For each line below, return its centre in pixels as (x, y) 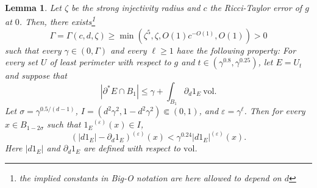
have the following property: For (236, 50)
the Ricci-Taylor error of (256, 7)
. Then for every (275, 111)
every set (21, 62)
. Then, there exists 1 (57, 21)
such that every (33, 50)
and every (129, 50)
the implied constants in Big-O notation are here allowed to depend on (150, 177)
